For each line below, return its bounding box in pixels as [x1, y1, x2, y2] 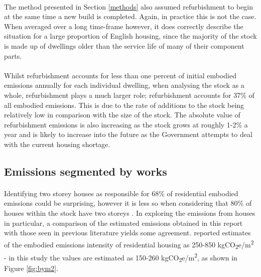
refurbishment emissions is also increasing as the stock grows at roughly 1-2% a [4, 119, 248, 129]
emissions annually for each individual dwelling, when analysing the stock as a [4, 80, 244, 90]
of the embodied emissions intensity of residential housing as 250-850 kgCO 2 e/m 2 [4, 237, 254, 251]
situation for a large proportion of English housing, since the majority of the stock [4, 31, 257, 41]
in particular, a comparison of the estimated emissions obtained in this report [4, 217, 243, 228]
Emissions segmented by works [4, 163, 167, 179]
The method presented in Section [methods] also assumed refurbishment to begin [4, 1, 253, 12]
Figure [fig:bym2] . [4, 263, 58, 273]
